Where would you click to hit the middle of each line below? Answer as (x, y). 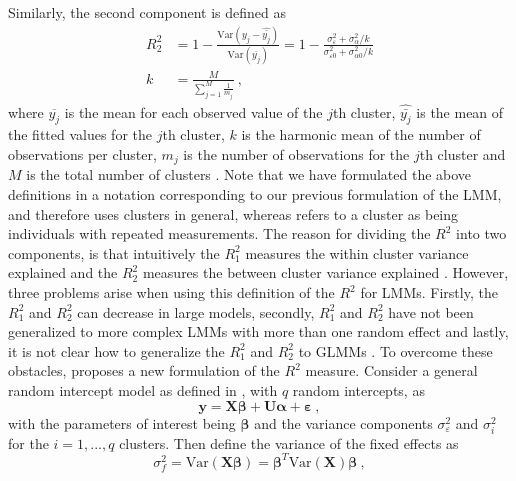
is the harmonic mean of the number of (361, 134)
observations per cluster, (82, 154)
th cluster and (462, 154)
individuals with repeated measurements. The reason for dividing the (219, 233)
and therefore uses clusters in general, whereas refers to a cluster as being (233, 213)
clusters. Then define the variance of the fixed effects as (289, 442)
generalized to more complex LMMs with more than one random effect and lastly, (258, 331)
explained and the (63, 272)
